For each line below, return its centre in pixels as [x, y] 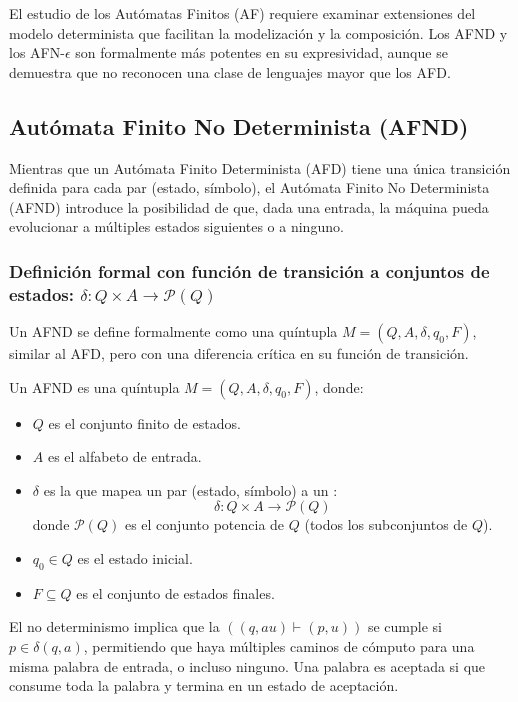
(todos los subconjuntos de [386, 524]
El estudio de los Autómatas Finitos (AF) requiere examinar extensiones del [242, 13]
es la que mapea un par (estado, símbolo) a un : [190, 489]
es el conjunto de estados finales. [175, 592]
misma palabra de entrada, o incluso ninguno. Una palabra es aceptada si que [247, 665]
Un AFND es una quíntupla [94, 386]
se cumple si [404, 626]
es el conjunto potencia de [204, 524]
